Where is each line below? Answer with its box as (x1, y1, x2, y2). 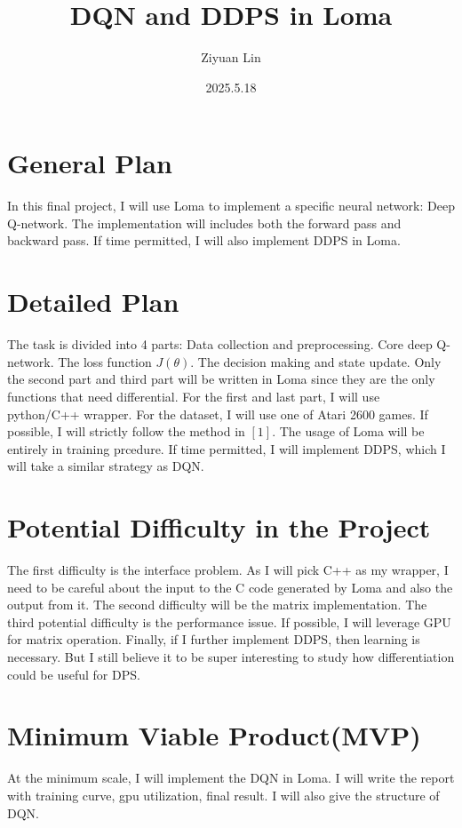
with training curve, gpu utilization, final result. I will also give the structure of (7, 785, 440, 804)
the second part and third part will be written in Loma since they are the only (7, 370, 435, 388)
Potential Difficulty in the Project (7, 509, 431, 545)
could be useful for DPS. (7, 665, 140, 683)
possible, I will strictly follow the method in (7, 422, 245, 441)
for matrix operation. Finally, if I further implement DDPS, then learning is (7, 630, 420, 649)
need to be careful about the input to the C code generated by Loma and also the (7, 577, 453, 596)
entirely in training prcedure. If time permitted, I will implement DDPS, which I (7, 439, 446, 458)
